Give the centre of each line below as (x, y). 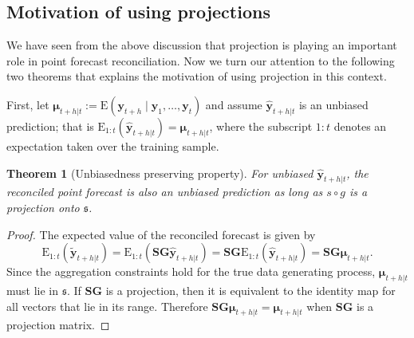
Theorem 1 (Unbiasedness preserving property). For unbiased (160, 173)
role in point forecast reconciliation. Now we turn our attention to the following (201, 60)
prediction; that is (50, 126)
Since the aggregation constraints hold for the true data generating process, (191, 271)
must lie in (33, 290)
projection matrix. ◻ (58, 325)
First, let (28, 104)
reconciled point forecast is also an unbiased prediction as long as (165, 192)
